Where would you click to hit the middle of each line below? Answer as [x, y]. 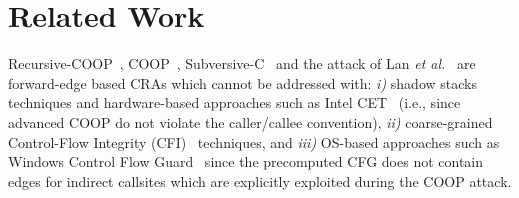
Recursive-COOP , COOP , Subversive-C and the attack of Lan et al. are [242, 63]
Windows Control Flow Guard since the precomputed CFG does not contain [246, 161]
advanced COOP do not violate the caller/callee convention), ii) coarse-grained [250, 121]
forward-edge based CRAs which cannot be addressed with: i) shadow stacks [242, 82]
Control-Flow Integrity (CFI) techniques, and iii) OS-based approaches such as [254, 141]
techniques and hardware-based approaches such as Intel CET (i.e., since [234, 102]
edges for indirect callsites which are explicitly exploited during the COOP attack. [260, 180]
